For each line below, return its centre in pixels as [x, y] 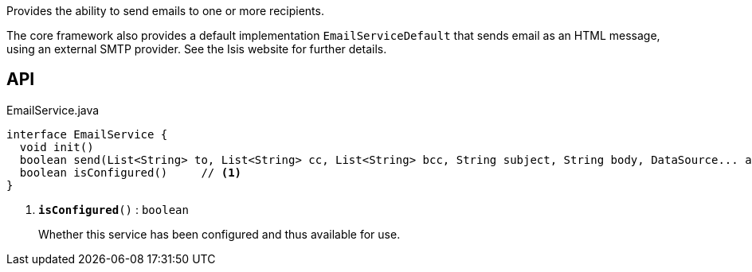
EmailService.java [53, 110]
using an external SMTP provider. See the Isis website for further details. [197, 49]
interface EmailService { [87, 134]
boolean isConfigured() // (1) [131, 172]
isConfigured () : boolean [114, 209]
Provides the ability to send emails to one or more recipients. [165, 11]
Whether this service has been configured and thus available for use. [219, 234]
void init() [57, 147]
